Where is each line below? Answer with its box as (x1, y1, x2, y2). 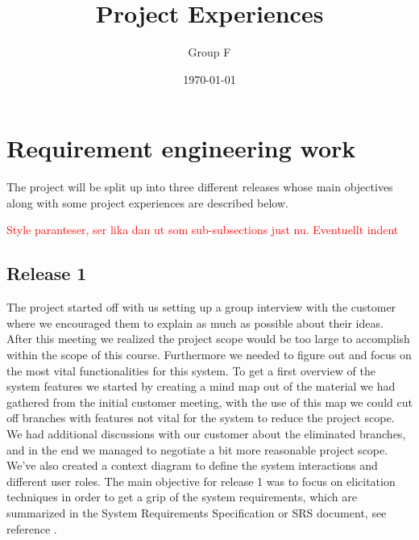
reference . (6, 520, 57, 537)
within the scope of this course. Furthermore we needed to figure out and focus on (6, 346, 412, 363)
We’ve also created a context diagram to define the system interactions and (6, 457, 378, 474)
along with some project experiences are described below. (6, 194, 288, 211)
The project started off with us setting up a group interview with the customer (6, 299, 396, 316)
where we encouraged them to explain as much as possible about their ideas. (6, 314, 384, 331)
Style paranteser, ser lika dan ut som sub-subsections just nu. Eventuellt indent (6, 221, 399, 238)
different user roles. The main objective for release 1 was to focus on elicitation (6, 472, 396, 489)
